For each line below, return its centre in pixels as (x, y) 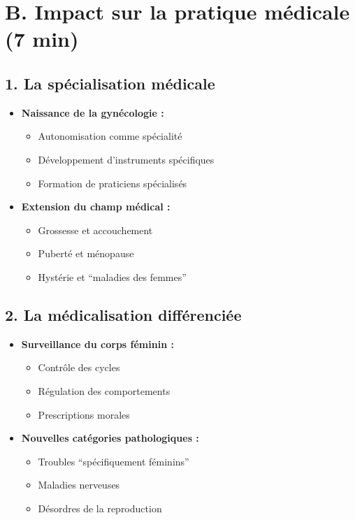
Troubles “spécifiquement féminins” (114, 461)
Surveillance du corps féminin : (97, 344)
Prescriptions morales (84, 414)
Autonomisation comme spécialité (110, 136)
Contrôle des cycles (79, 367)
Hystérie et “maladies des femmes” (112, 276)
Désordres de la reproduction (100, 508)
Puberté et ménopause (86, 253)
